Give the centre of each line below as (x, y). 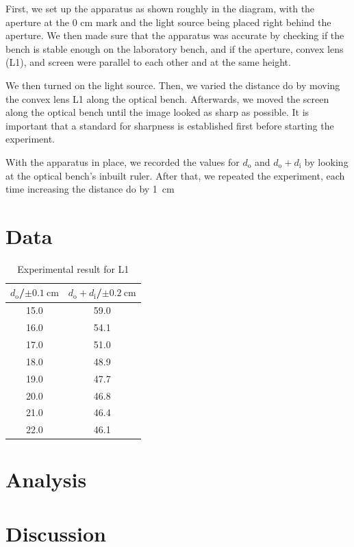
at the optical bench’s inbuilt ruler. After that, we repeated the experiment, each (175, 175)
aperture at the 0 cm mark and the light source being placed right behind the (168, 22)
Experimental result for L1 (73, 268)
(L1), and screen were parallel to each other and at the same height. (148, 62)
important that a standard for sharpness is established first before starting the (170, 125)
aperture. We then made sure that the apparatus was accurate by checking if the (175, 35)
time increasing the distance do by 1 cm (90, 189)
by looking (326, 161)
